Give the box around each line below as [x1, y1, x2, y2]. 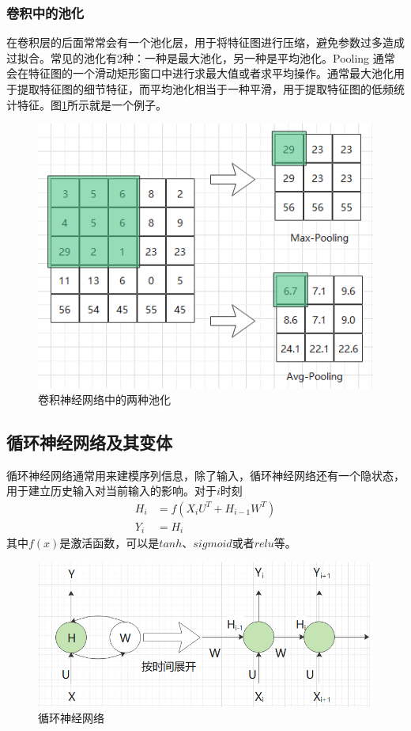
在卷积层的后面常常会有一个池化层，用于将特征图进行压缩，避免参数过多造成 [6, 34, 405, 51]
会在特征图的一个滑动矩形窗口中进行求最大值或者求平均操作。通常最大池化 [6, 65, 394, 82]
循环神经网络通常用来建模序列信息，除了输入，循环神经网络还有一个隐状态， [6, 466, 405, 483]
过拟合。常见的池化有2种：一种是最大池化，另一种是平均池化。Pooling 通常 [6, 49, 395, 66]
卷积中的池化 [6, 2, 85, 22]
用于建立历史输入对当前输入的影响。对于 [6, 482, 217, 499]
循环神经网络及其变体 [6, 429, 172, 454]
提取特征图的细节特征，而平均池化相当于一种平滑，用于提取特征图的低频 [17, 81, 394, 97]
